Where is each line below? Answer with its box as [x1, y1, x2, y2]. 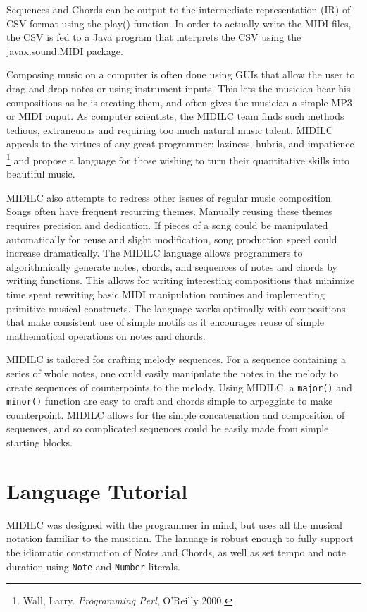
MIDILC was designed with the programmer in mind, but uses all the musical [6, 517, 342, 532]
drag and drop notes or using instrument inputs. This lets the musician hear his [6, 80, 351, 95]
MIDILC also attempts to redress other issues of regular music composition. [6, 190, 334, 204]
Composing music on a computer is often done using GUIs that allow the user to [6, 67, 355, 82]
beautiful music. [6, 166, 75, 181]
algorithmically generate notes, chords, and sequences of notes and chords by [6, 259, 337, 274]
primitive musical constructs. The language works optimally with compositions [6, 300, 346, 315]
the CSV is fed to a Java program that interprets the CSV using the [6, 30, 301, 44]
